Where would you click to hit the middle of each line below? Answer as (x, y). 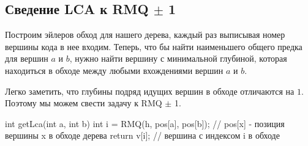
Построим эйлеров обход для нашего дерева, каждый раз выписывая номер (145, 35)
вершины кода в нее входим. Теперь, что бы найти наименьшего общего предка (154, 46)
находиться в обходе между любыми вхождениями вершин (114, 70)
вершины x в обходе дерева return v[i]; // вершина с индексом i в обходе (142, 135)
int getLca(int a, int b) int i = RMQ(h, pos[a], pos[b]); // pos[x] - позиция (145, 123)
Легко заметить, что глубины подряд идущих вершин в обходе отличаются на (150, 91)
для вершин (27, 58)
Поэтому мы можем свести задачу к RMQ (84, 103)
